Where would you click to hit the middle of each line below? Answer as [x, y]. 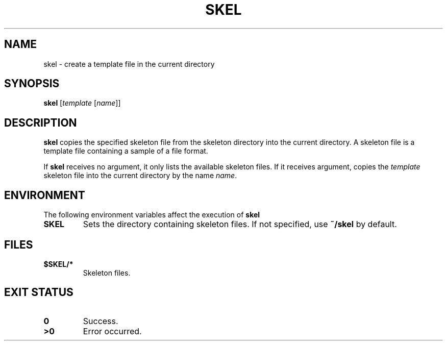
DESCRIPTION [41, 122]
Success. [101, 321]
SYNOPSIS [32, 84]
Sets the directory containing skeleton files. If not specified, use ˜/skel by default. [240, 224]
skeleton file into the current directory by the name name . [140, 176]
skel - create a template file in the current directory [129, 64]
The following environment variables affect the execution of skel [152, 215]
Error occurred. [112, 331]
